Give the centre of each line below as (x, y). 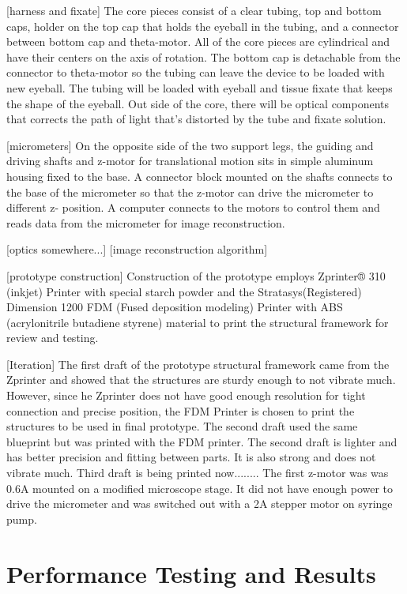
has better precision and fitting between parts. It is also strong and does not (191, 457)
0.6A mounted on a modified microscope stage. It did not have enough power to (200, 488)
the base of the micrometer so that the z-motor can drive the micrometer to (190, 192)
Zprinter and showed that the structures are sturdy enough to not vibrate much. (201, 380)
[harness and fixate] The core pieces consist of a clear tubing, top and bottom (194, 10)
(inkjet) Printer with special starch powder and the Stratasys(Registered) (184, 291)
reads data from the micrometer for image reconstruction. (146, 222)
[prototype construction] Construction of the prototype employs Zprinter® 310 (196, 275)
